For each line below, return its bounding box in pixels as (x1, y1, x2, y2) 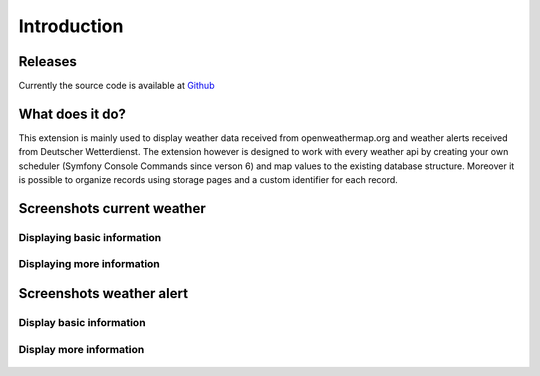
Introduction (18, 15, 124, 37)
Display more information (18, 342, 145, 356)
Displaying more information (18, 257, 160, 271)
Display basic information (18, 316, 146, 330)
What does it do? (18, 105, 127, 122)
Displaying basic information (18, 230, 162, 244)
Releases (18, 53, 77, 70)
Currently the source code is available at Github (18, 80, 215, 92)
